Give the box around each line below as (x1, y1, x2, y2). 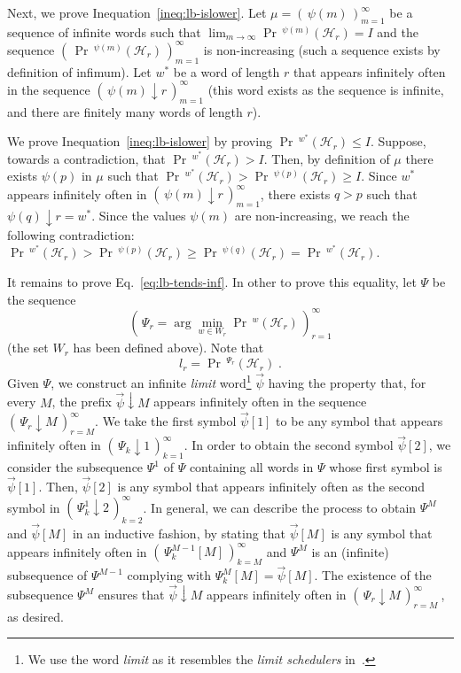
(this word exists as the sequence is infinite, (207, 80, 444, 98)
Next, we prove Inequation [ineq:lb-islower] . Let (7, 4, 267, 21)
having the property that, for (268, 373, 426, 391)
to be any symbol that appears (276, 412, 443, 430)
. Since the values (91, 206, 186, 225)
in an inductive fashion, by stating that (72, 524, 286, 543)
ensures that (98, 585, 165, 604)
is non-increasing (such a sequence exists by (203, 40, 441, 58)
